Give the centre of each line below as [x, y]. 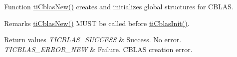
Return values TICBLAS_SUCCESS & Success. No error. [93, 40]
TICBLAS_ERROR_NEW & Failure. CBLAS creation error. [98, 49]
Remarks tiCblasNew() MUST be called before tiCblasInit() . [97, 23]
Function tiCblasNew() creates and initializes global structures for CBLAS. [119, 6]
